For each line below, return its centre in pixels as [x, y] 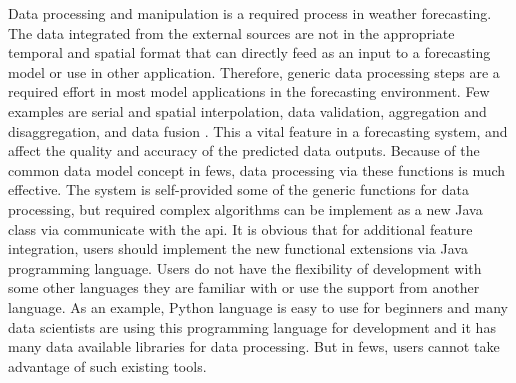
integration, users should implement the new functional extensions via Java [238, 248]
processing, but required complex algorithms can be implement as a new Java [245, 208]
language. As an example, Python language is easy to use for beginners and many [258, 306]
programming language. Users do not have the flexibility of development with [245, 267]
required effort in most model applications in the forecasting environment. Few [249, 91]
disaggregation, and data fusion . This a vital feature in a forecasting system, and [258, 130]
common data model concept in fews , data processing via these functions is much [257, 169]
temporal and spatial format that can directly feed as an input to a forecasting [249, 52]
